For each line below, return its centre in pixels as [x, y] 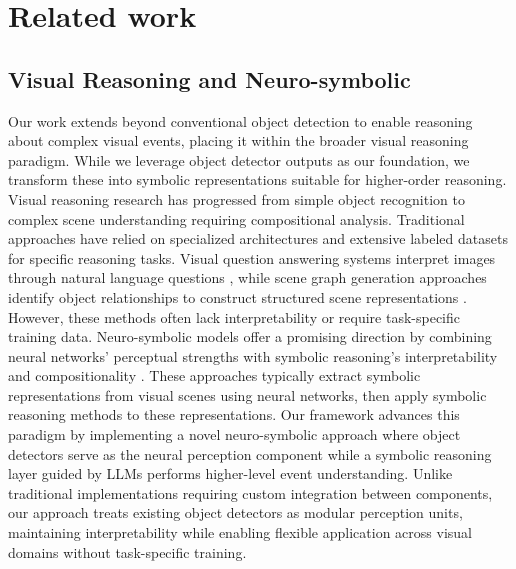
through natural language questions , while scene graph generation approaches [247, 277]
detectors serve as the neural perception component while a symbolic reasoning [250, 453]
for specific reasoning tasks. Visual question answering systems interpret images [252, 257]
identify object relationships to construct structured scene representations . [237, 296]
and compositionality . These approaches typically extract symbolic [214, 375]
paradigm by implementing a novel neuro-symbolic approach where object [234, 434]
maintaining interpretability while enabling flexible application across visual [240, 532]
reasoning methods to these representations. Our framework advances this [234, 414]
